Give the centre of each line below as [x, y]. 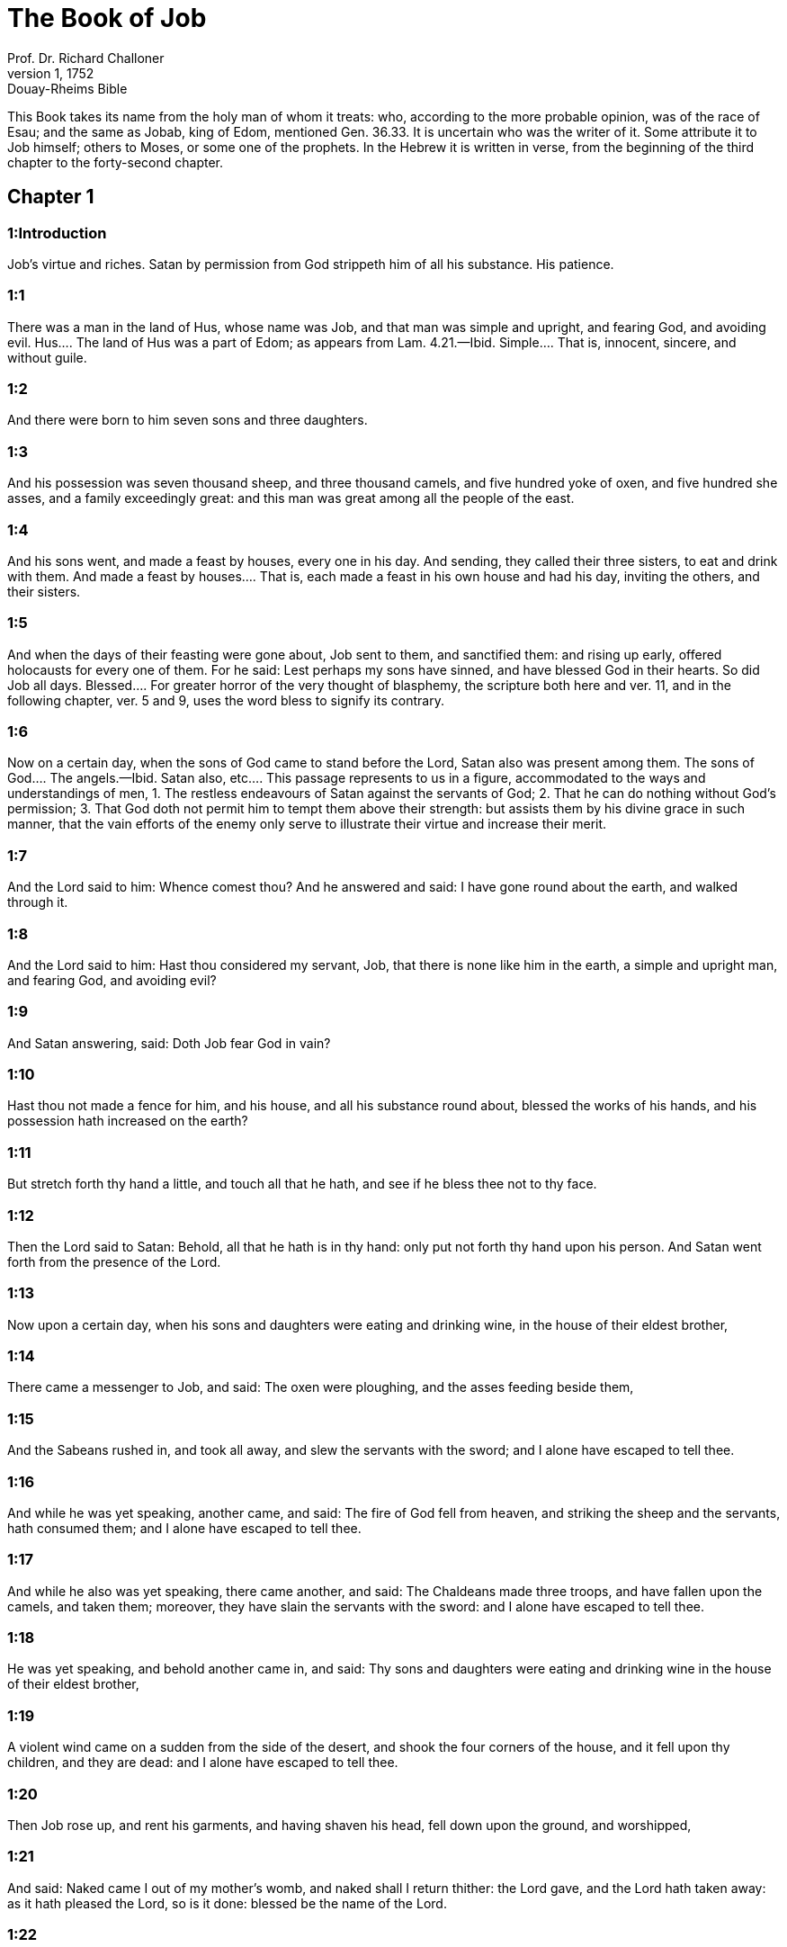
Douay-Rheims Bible [67, 88]
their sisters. [44, 591]
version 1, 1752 [51, 73]
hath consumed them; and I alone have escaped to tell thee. [184, 1528]
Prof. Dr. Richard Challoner [86, 58]
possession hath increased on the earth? [128, 1121]
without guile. [47, 357]
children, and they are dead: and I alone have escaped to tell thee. [203, 1763]
